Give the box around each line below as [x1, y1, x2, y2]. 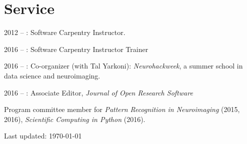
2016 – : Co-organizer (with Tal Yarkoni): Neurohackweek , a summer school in [4, 60, 243, 71]
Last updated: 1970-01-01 [4, 130, 82, 141]
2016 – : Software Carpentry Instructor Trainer [4, 43, 148, 54]
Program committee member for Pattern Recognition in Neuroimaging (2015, [4, 104, 240, 114]
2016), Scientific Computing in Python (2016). [4, 113, 145, 124]
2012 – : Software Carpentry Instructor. [4, 27, 125, 37]
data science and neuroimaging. [4, 70, 100, 80]
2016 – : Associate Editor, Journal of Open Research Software [4, 87, 193, 97]
